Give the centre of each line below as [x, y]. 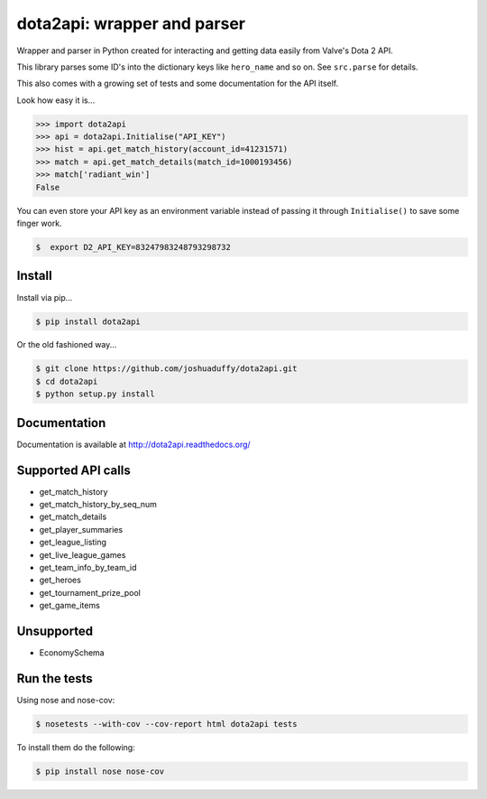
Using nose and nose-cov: [66, 700]
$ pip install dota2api [88, 321]
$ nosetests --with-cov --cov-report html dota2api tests [166, 724]
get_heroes [60, 580]
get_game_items [70, 606]
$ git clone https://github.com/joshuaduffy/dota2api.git [166, 369]
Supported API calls [74, 470]
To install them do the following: [76, 747]
